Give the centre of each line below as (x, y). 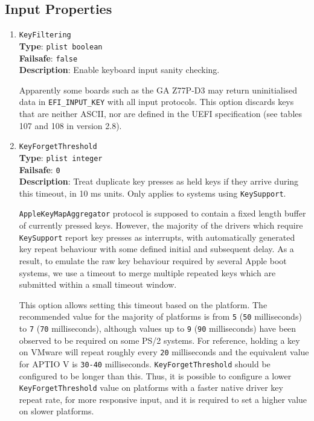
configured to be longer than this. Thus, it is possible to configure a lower (155, 375)
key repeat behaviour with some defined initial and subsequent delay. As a (156, 249)
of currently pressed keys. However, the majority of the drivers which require (161, 225)
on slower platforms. (56, 411)
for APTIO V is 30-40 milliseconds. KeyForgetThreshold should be (145, 363)
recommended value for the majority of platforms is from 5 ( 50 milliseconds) (160, 316)
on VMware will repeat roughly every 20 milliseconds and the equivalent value (164, 352)
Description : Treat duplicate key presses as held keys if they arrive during (159, 181)
